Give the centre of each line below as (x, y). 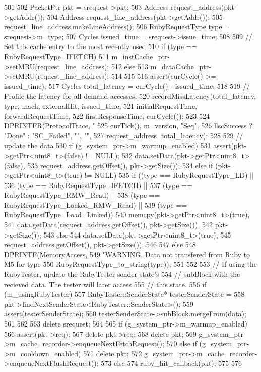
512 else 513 (130, 66)
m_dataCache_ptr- (181, 66)
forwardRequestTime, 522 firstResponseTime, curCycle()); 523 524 (107, 115)
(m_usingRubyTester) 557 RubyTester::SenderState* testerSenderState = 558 (124, 294)
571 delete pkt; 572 (113, 353)
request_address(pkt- (204, 7)
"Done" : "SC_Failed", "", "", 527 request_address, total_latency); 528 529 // (124, 135)
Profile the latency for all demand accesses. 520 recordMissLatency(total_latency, (130, 96)
